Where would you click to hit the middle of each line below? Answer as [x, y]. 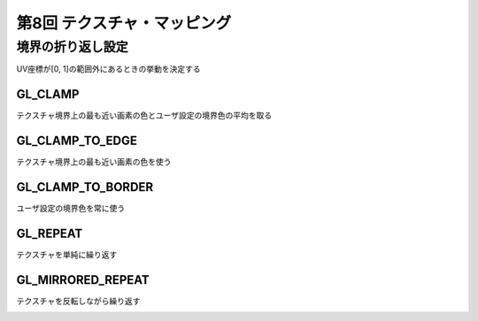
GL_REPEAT [50, 233]
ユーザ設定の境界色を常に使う [71, 209]
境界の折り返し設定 [72, 47]
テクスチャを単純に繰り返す [67, 255]
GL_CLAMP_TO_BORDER [85, 187]
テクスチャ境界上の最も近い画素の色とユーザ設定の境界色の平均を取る [144, 116]
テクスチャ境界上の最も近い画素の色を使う [94, 162]
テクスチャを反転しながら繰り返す [78, 301]
